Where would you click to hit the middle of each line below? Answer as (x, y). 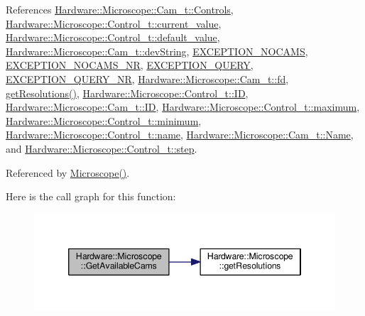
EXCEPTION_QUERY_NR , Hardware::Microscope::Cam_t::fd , (147, 78)
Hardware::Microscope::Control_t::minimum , (104, 120)
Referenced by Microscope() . (68, 172)
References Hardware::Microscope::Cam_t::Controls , (120, 9)
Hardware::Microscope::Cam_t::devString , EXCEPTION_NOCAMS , (157, 51)
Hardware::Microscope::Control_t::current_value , (114, 23)
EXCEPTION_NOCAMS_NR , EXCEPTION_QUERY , (130, 65)
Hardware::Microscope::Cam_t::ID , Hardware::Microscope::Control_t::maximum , (183, 107)
